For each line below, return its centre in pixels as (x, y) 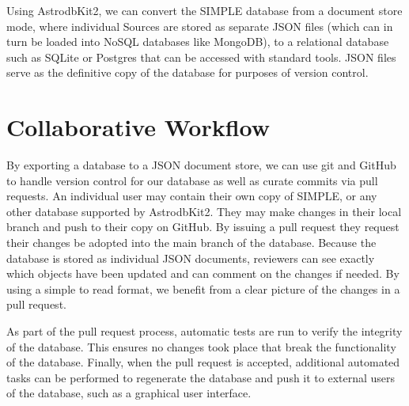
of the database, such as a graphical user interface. (129, 393)
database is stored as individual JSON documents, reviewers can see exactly (191, 258)
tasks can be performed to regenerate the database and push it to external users (201, 377)
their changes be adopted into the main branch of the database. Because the (191, 243)
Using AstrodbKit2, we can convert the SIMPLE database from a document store (204, 10)
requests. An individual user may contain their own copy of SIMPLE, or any (192, 196)
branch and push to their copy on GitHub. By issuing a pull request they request (203, 227)
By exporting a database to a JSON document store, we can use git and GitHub (201, 165)
